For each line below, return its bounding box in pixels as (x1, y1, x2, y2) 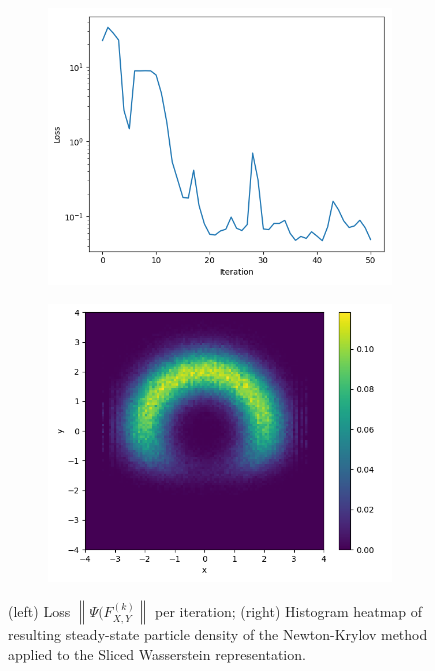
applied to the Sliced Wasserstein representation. (8, 643, 306, 664)
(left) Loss (8, 601, 71, 622)
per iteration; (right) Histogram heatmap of (155, 601, 423, 622)
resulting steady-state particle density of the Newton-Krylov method (8, 624, 428, 645)
